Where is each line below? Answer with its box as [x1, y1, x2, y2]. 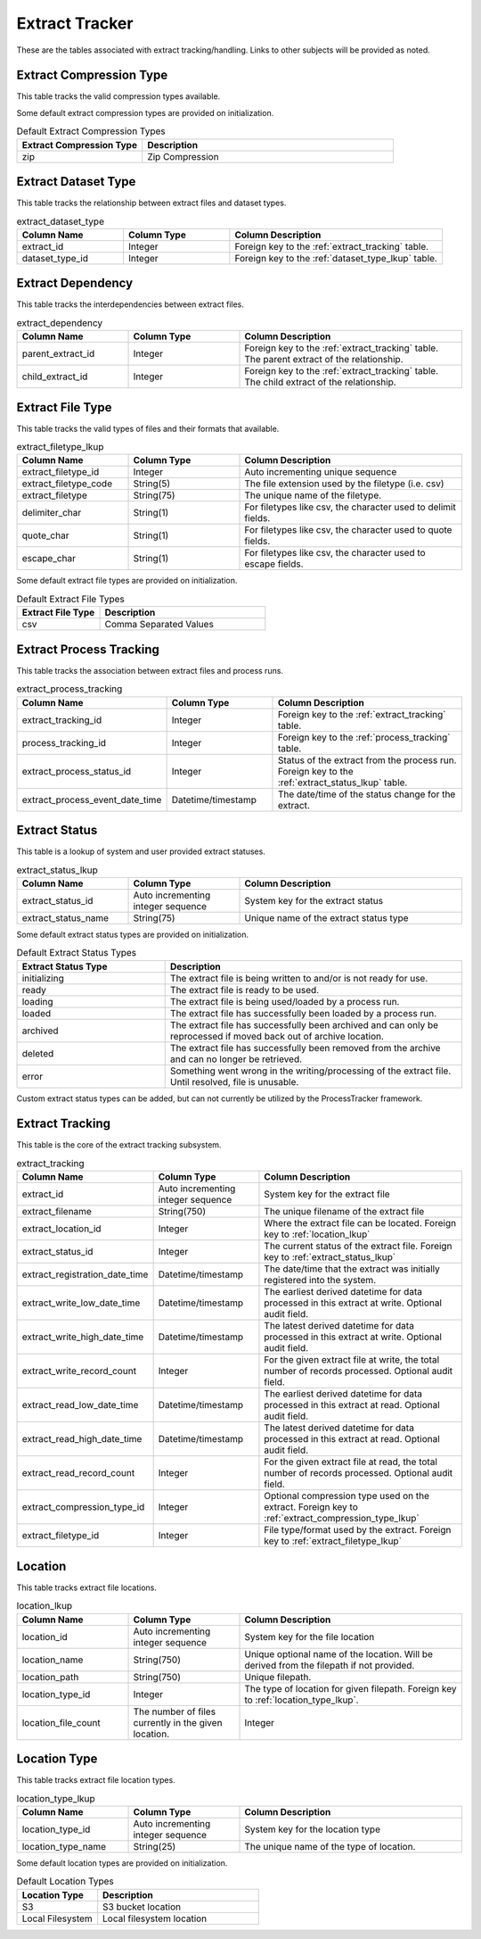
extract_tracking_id [21, 714, 102, 726]
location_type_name [21, 1840, 107, 1852]
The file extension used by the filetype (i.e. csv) [244, 477, 444, 490]
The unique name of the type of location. [244, 1840, 416, 1852]
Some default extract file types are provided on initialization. [16, 576, 238, 586]
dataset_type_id [21, 252, 89, 264]
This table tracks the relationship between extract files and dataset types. [16, 197, 287, 209]
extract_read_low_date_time [21, 1399, 139, 1412]
